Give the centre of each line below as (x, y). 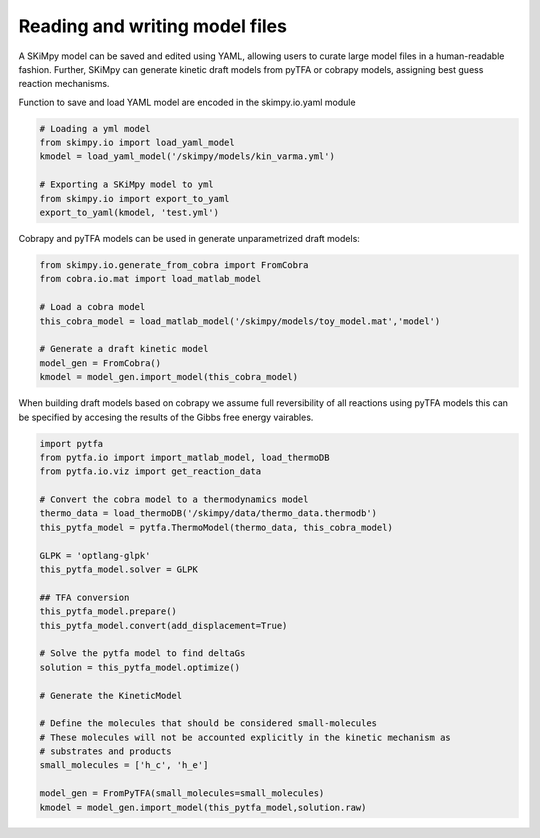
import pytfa (71, 443)
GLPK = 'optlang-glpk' (95, 555)
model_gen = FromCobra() (100, 363)
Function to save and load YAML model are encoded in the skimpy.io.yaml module (187, 102)
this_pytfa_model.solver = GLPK (119, 569)
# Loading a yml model (95, 128)
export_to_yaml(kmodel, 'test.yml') (129, 213)
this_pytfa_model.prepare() (108, 611)
